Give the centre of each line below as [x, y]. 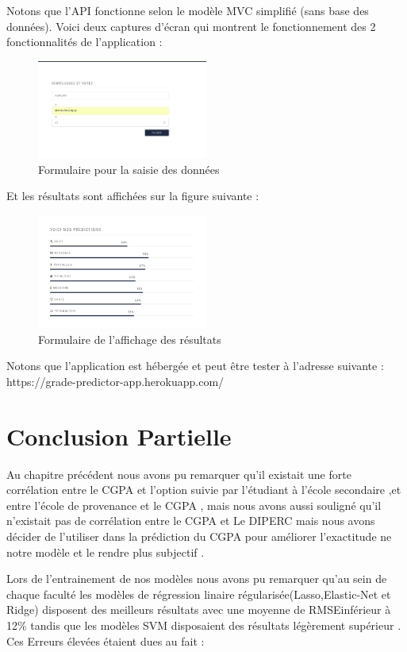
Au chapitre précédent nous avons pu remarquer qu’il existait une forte [179, 474]
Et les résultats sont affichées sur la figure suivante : [133, 196]
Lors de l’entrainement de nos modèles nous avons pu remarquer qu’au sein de [197, 579]
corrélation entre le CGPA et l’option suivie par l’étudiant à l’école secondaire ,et [204, 490]
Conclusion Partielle [119, 436]
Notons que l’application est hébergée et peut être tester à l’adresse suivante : [195, 366]
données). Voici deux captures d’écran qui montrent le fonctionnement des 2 [191, 26]
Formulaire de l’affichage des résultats [130, 339]
